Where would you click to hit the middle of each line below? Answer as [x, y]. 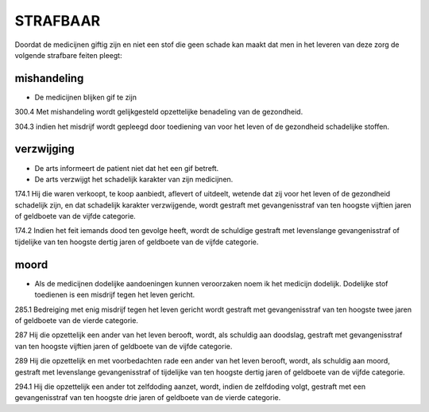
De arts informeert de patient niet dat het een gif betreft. [127, 168]
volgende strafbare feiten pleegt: [68, 55]
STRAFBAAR [58, 21]
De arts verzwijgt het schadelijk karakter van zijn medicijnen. [134, 179]
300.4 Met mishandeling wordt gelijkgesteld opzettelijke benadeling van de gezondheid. [159, 112]
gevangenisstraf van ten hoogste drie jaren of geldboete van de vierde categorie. [148, 398]
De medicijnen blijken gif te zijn [85, 97]
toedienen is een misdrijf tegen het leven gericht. [115, 295]
